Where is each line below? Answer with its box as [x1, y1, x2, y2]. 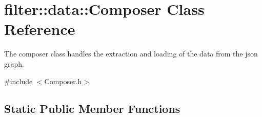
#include [4, 75, 33, 86]
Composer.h [44, 75, 82, 86]
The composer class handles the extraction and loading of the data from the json [4, 48, 258, 59]
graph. [4, 58, 24, 69]
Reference [4, 18, 75, 40]
